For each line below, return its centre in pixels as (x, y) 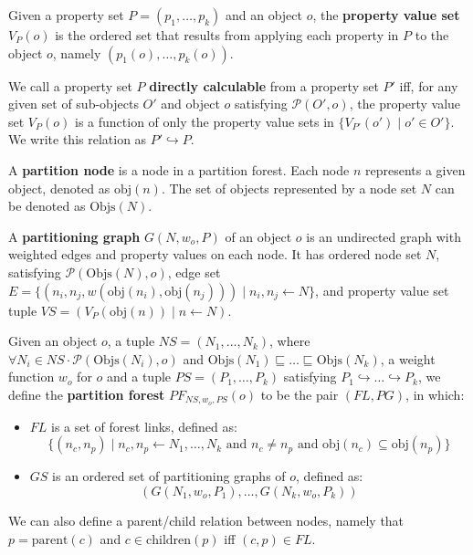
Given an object (53, 341)
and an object (263, 15)
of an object (258, 236)
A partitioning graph (74, 236)
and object (190, 104)
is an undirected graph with (384, 236)
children (169, 540)
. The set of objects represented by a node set (289, 188)
